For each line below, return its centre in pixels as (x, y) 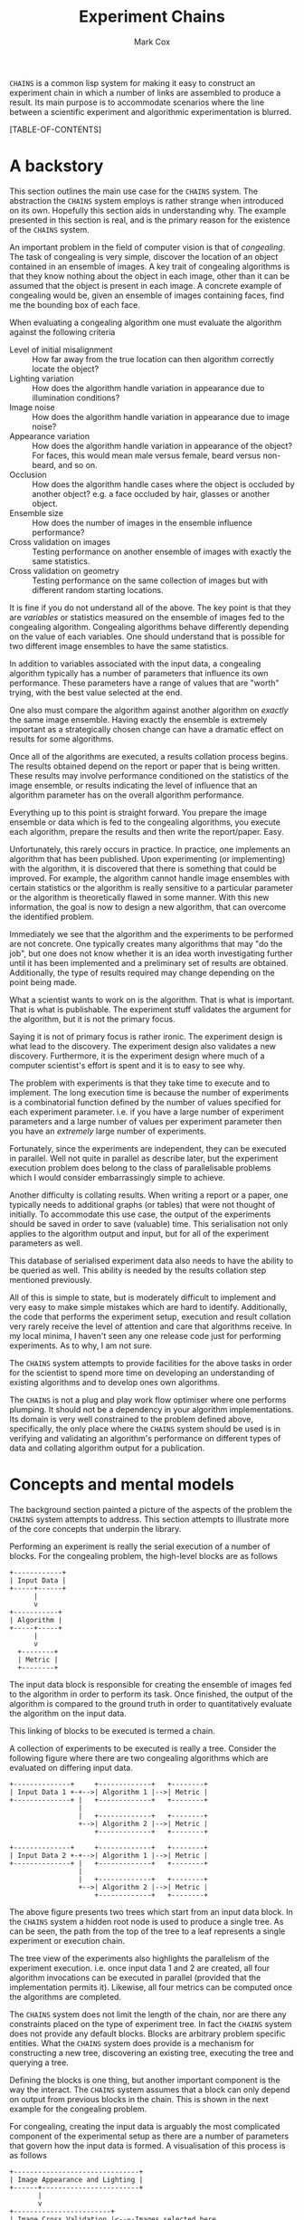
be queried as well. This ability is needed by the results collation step (138, 1270)
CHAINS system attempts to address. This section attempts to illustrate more (149, 1519)
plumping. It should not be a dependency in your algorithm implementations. (152, 1409)
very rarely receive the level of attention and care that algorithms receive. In (151, 1326)
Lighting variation (42, 378)
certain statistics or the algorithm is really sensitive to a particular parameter (152, 887)
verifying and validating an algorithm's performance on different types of (145, 1438)
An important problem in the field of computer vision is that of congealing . (147, 247)
